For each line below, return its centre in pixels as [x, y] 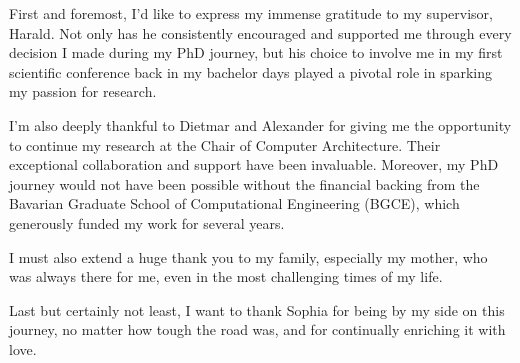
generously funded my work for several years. [147, 222]
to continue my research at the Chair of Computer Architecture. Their [225, 144]
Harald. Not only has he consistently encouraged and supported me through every [260, 32]
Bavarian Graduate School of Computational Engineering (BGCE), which [234, 203]
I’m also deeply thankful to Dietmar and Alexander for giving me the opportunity [260, 124]
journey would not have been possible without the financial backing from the [244, 183]
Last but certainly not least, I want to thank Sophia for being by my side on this [257, 309]
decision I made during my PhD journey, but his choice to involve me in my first [256, 52]
